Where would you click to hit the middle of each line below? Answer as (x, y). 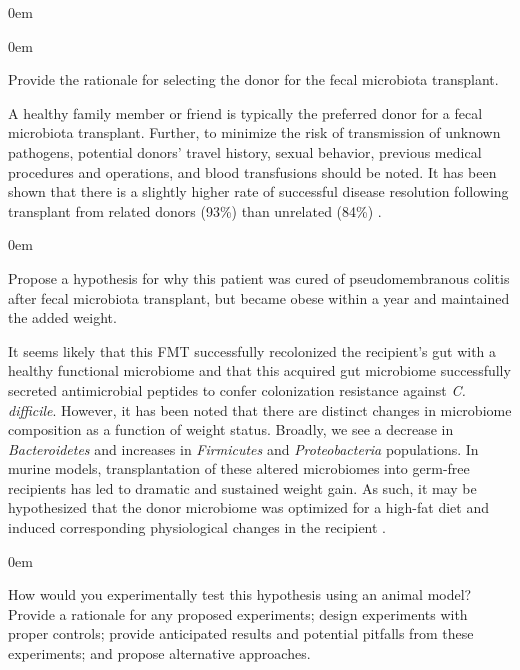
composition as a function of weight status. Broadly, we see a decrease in (231, 429)
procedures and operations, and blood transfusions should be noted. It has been (252, 171)
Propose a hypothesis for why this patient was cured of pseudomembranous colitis (259, 277)
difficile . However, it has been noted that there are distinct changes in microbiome (260, 409)
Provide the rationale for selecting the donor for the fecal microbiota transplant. (253, 79)
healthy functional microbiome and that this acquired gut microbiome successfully (259, 370)
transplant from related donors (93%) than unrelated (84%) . (195, 210)
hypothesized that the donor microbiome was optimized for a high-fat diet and (248, 507)
